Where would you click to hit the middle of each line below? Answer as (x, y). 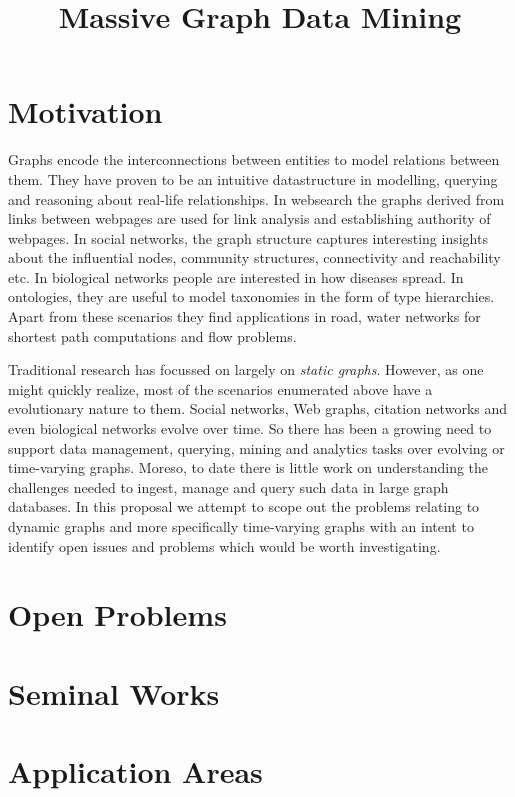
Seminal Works (114, 692)
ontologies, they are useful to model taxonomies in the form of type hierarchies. (251, 296)
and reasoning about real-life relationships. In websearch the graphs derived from (256, 198)
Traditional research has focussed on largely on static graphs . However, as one (246, 369)
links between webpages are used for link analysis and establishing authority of (249, 218)
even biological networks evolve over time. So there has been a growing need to (250, 428)
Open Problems (117, 614)
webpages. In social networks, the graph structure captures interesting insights (248, 237)
